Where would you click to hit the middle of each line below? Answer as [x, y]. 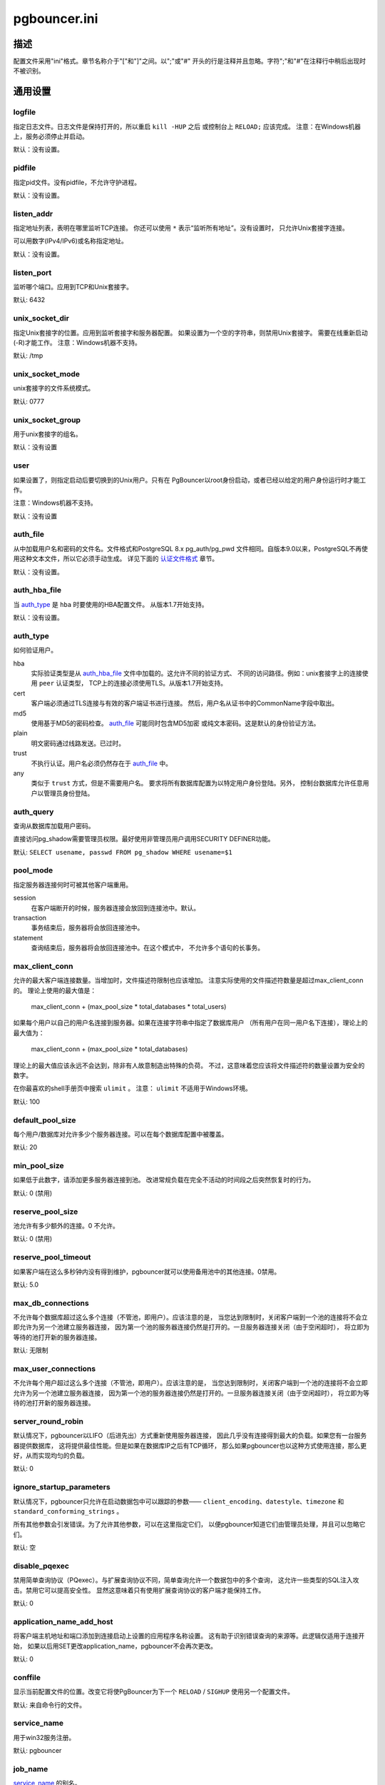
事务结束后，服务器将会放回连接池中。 [87, 927]
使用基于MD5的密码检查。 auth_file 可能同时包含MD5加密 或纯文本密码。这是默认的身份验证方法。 [175, 723]
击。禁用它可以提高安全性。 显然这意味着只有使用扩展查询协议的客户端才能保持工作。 [139, 1590]
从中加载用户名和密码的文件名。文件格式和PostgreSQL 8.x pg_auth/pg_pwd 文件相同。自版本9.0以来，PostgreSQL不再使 [191, 548]
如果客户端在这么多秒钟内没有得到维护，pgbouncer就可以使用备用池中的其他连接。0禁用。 [147, 1272]
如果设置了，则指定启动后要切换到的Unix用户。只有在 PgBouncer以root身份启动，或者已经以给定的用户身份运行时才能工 [190, 480]
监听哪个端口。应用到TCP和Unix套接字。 [73, 286]
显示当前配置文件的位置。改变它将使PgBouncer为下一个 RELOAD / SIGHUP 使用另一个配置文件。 [153, 1691]
